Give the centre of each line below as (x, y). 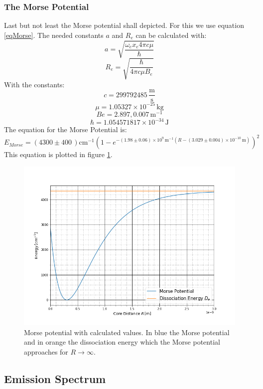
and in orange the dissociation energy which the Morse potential (122, 342)
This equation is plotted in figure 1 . (58, 154)
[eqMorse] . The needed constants (54, 35)
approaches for (46, 351)
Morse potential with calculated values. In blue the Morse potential (127, 332)
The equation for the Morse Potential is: (66, 129)
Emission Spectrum (55, 378)
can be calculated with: (171, 35)
